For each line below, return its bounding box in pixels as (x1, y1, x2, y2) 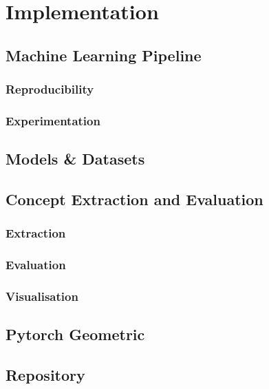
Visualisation (6, 288, 78, 305)
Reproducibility (6, 81, 94, 98)
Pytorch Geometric (6, 324, 145, 345)
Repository (6, 364, 85, 386)
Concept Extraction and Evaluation (6, 189, 263, 210)
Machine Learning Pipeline (6, 44, 202, 65)
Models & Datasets (6, 148, 145, 169)
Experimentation (6, 112, 100, 129)
